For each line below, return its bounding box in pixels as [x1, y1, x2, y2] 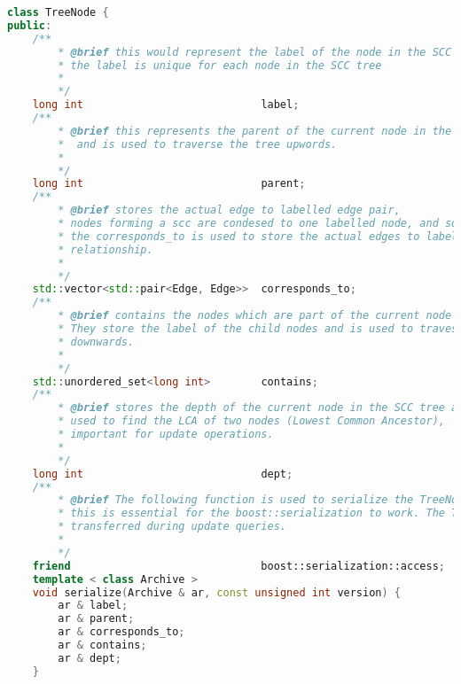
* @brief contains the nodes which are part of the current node [58, 309, 452, 323]
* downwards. [58, 335, 135, 348]
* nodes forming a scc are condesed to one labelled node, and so [58, 217, 458, 229]
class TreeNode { [7, 6, 109, 19]
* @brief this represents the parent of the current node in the [58, 124, 452, 137]
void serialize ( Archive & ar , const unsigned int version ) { [32, 586, 402, 599]
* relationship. [58, 243, 153, 256]
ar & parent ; [58, 612, 135, 626]
